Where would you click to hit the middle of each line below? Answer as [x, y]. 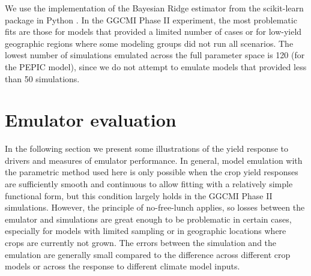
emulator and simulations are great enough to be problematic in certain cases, [148, 219]
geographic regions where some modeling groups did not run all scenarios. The [149, 43]
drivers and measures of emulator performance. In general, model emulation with [154, 160]
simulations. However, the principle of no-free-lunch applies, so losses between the [155, 207]
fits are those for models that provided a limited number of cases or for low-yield [153, 31]
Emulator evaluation [91, 120]
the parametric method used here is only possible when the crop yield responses [152, 172]
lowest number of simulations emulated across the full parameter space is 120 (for [155, 55]
